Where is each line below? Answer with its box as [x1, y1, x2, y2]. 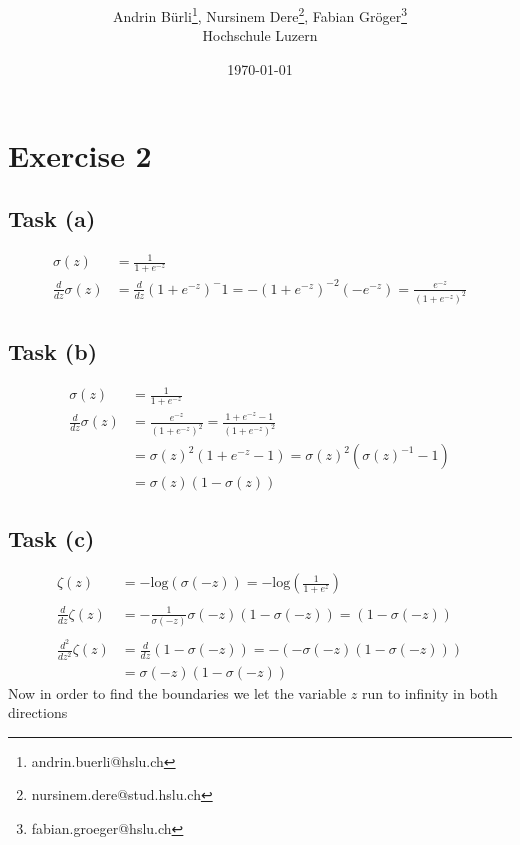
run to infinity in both [362, 682, 498, 703]
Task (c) [8, 522, 95, 553]
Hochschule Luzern [202, 25, 318, 46]
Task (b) [8, 336, 98, 367]
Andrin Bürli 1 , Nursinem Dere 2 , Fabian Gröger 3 [113, 3, 407, 26]
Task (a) [8, 203, 96, 234]
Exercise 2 [8, 134, 152, 175]
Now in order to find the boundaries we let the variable [8, 682, 347, 703]
